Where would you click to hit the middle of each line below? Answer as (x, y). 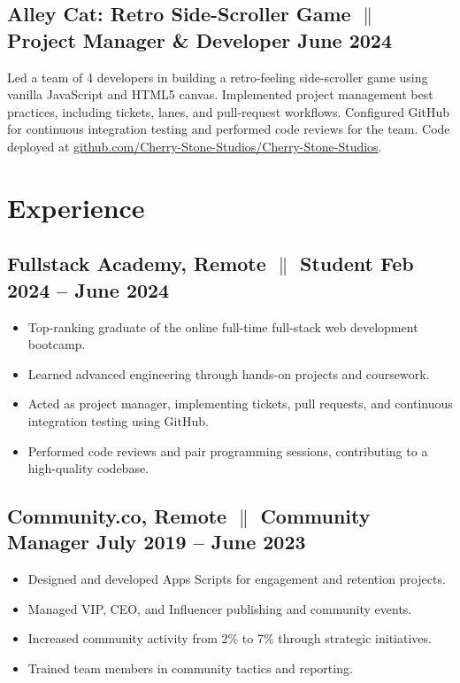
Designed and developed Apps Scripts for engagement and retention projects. (237, 579)
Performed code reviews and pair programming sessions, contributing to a (228, 450)
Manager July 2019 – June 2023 (157, 542)
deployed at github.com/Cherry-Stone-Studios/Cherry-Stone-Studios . (195, 146)
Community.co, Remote (117, 516)
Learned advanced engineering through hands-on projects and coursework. (229, 373)
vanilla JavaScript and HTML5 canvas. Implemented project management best (220, 94)
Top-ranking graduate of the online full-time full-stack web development (223, 326)
